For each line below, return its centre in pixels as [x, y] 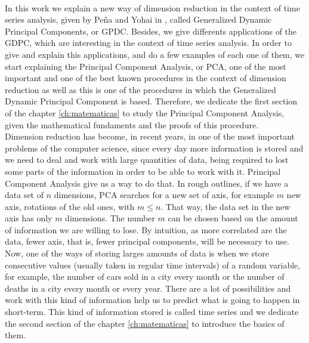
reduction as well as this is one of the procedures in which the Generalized [140, 89]
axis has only [29, 218]
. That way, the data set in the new [225, 206]
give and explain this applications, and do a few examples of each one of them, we [155, 54]
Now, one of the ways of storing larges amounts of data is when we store [137, 253]
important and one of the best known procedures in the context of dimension [146, 78]
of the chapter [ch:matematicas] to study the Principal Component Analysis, [145, 112]
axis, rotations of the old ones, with [70, 206]
